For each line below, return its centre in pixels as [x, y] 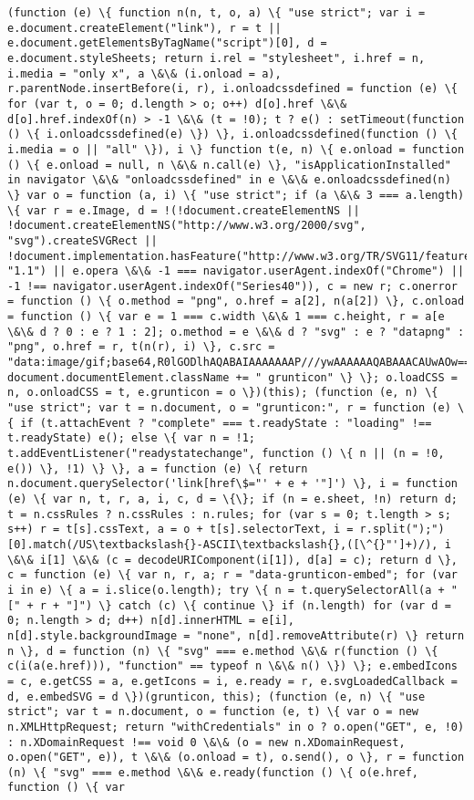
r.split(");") [402, 530]
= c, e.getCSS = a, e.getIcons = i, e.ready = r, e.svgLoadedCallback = [232, 681]
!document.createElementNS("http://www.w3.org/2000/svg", [187, 226]
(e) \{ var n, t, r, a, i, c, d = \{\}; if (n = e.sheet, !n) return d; [232, 499]
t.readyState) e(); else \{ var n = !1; [132, 438]
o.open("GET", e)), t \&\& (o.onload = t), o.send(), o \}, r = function [236, 758]
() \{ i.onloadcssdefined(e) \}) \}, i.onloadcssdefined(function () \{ [232, 135]
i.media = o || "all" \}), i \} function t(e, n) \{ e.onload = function [236, 149]
